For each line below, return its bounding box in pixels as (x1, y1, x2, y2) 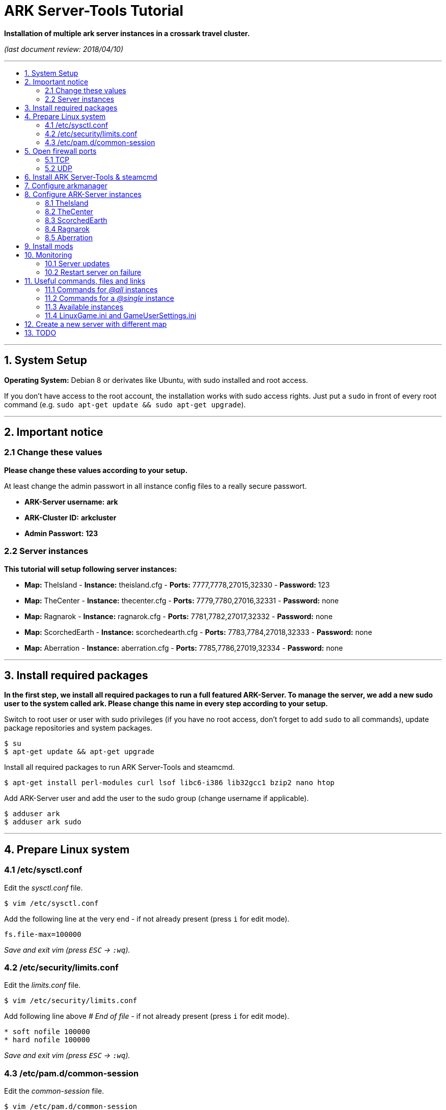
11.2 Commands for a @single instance (45, 293, 174, 302)
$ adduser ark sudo (4, 818, 81, 826)
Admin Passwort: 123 (24, 529, 98, 538)
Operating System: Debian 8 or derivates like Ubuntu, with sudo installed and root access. (4, 375, 308, 384)
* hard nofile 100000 (4, 1036, 90, 1044)
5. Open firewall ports (24, 146, 97, 155)
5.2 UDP (45, 163, 72, 173)
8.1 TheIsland (45, 198, 89, 207)
